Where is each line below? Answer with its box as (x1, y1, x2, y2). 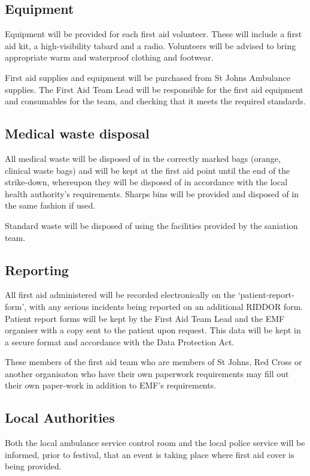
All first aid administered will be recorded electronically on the (5, 288, 235, 301)
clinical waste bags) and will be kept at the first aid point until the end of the (5, 164, 290, 176)
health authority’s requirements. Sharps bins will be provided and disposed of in (5, 187, 299, 200)
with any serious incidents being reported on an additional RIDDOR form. (29, 300, 303, 312)
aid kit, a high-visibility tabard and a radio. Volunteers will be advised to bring (5, 39, 296, 52)
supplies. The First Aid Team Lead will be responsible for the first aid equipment (5, 83, 303, 95)
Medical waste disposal (5, 124, 150, 143)
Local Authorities (5, 408, 115, 427)
